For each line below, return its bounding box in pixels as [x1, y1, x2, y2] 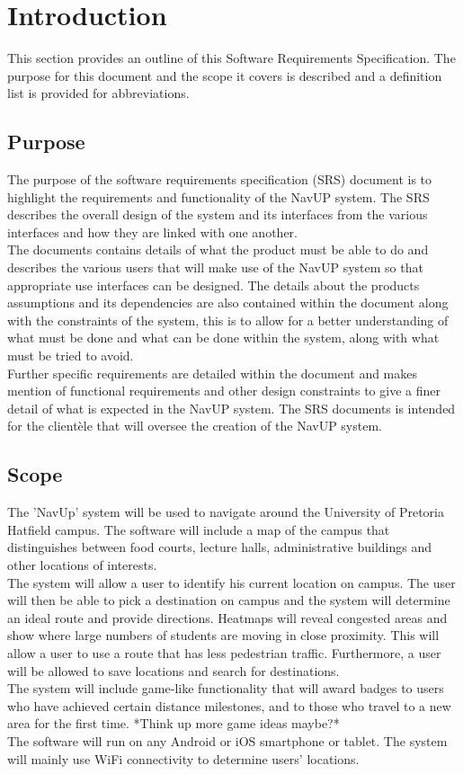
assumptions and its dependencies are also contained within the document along [7, 293, 449, 312]
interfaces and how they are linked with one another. [7, 222, 298, 241]
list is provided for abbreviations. [7, 84, 190, 102]
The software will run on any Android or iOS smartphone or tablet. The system [7, 731, 448, 750]
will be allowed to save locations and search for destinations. [7, 661, 340, 680]
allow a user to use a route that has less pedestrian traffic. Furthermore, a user [7, 643, 441, 662]
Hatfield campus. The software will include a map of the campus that [7, 520, 390, 538]
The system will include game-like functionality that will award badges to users [7, 679, 444, 698]
